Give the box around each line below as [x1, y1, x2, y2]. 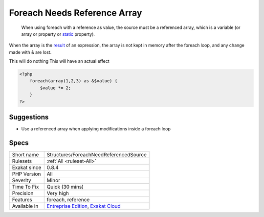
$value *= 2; [40, 85, 71, 91]
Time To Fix [12, 184, 39, 191]
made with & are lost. [9, 49, 52, 55]
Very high [46, 190, 69, 197]
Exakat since [12, 164, 42, 171]
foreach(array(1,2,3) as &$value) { [29, 78, 117, 84]
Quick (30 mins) [46, 184, 84, 191]
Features [12, 196, 33, 203]
